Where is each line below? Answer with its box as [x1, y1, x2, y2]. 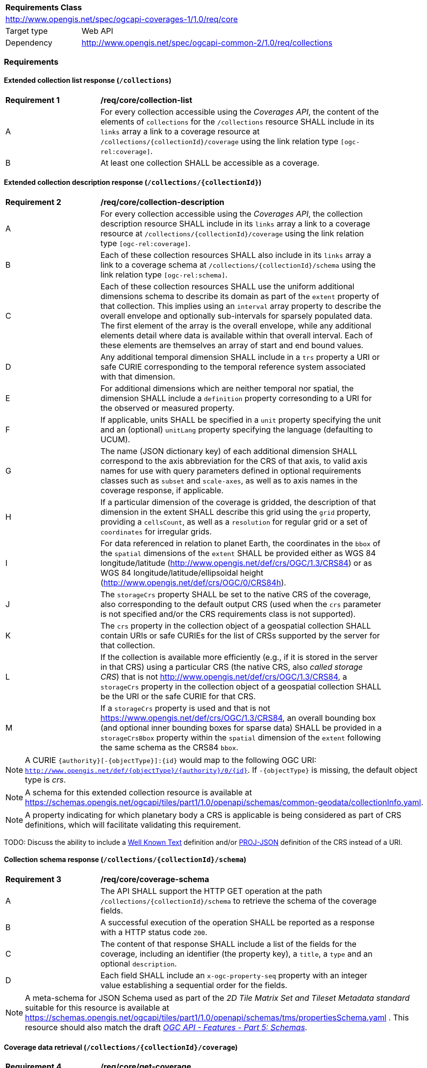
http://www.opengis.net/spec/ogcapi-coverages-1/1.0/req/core [5, 14, 238, 24]
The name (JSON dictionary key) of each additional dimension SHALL [100, 446, 357, 456]
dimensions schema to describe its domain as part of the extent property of [100, 291, 379, 301]
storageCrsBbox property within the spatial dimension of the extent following [100, 732, 381, 742]
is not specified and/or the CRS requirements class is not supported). [100, 609, 356, 619]
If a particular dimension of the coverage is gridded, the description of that [100, 497, 376, 507]
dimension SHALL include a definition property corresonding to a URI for [100, 393, 372, 403]
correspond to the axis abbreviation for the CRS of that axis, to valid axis [100, 456, 368, 466]
